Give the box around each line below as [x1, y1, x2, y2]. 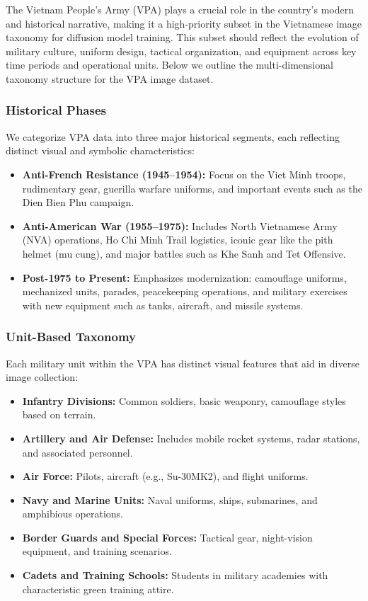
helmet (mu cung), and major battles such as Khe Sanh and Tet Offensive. [22, 246, 346, 261]
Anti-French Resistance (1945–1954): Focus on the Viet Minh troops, [22, 166, 346, 181]
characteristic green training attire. [22, 581, 174, 596]
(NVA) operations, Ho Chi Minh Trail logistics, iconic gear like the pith [22, 232, 333, 247]
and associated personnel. [22, 445, 133, 459]
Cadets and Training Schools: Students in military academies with [22, 568, 328, 583]
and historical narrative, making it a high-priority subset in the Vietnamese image [6, 16, 362, 30]
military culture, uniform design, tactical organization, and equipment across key [6, 43, 357, 58]
